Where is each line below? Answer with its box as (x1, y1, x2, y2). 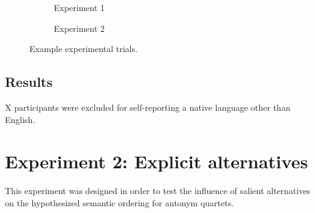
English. (5, 113, 35, 125)
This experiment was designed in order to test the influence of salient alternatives (5, 184, 311, 197)
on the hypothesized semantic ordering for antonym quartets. (5, 196, 234, 209)
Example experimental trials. (29, 42, 138, 55)
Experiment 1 (54, 1, 105, 13)
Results (5, 72, 53, 91)
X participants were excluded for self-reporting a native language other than (5, 100, 291, 113)
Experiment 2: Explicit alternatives (5, 149, 308, 174)
